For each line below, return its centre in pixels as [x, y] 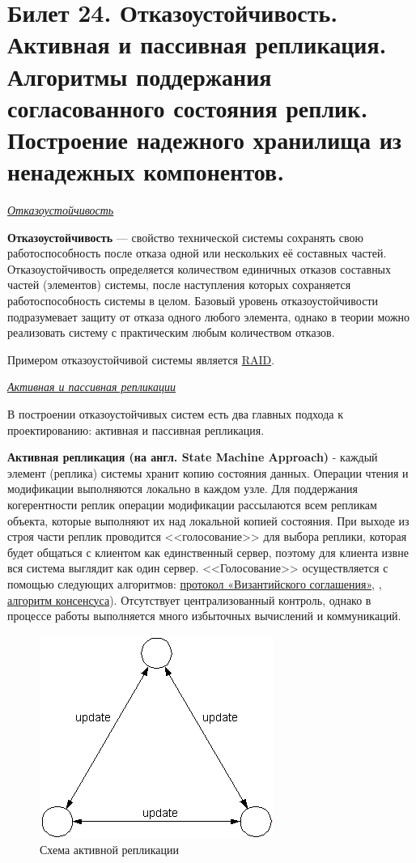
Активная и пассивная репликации [92, 387]
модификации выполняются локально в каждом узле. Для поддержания [183, 489]
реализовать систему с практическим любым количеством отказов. [171, 332]
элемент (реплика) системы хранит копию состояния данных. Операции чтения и [208, 472]
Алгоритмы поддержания [140, 76]
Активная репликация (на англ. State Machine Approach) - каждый [193, 457]
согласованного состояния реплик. [188, 107]
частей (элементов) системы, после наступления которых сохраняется [179, 285]
